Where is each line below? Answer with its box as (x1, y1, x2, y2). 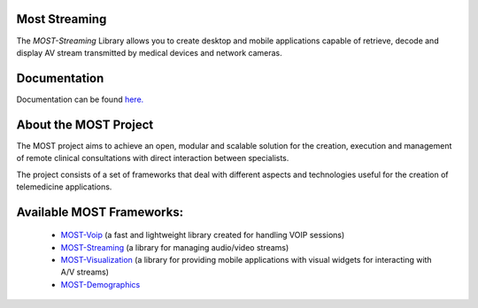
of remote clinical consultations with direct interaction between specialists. (16, 153, 289, 164)
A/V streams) (60, 266, 110, 278)
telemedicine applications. (16, 181, 112, 192)
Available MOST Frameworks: (16, 204, 184, 219)
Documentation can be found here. (16, 94, 144, 104)
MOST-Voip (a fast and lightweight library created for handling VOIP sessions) (60, 230, 345, 241)
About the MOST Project (16, 117, 154, 132)
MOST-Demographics (60, 279, 141, 289)
